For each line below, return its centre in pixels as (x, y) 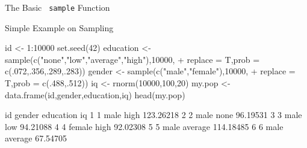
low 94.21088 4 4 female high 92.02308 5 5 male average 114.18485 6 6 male (144, 126)
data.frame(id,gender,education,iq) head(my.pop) (95, 94)
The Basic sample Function (57, 7)
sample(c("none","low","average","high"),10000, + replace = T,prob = (132, 59)
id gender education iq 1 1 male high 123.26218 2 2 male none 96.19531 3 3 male (153, 115)
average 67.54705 (36, 138)
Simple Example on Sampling (59, 27)
